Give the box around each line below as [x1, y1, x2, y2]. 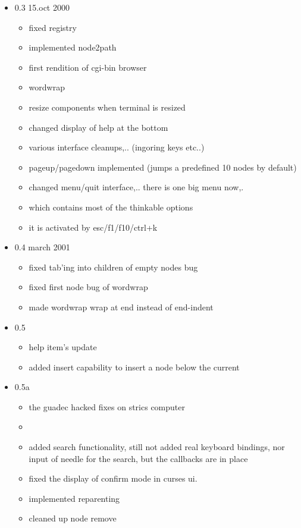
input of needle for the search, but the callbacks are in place [29, 452, 248, 464]
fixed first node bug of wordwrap [29, 281, 148, 293]
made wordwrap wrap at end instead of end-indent [29, 300, 214, 313]
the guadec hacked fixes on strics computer [29, 400, 185, 413]
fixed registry [29, 21, 77, 33]
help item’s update [29, 341, 97, 353]
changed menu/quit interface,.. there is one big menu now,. [29, 181, 244, 193]
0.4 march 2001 [14, 241, 70, 253]
